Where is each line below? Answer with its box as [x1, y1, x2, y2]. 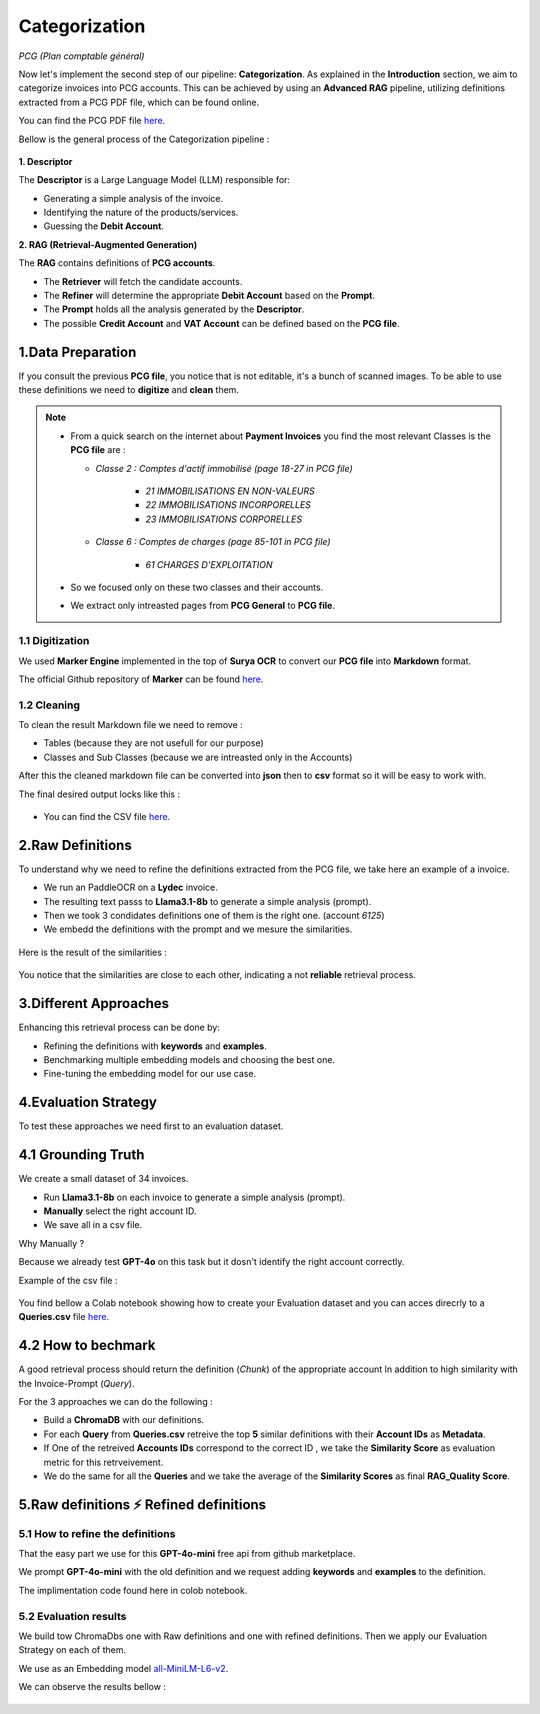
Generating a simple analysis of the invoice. [43, 192, 224, 204]
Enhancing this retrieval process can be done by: [18, 1021, 220, 1034]
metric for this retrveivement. [43, 1456, 164, 1468]
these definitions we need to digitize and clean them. [18, 384, 240, 396]
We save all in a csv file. [43, 1219, 143, 1231]
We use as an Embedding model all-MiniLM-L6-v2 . [18, 1662, 229, 1674]
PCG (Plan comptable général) [18, 50, 145, 62]
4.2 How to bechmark [18, 1337, 156, 1354]
